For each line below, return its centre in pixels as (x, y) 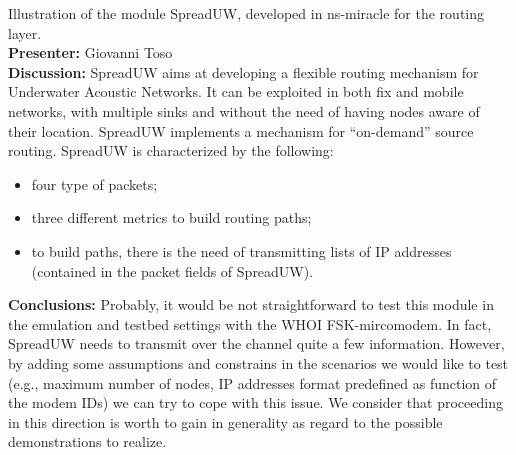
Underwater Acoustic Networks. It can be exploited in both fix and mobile (236, 91)
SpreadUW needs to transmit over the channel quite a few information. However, (256, 343)
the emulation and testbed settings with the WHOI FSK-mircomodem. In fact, (250, 323)
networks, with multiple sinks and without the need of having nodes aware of (244, 110)
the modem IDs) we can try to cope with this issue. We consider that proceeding (255, 402)
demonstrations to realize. (87, 441)
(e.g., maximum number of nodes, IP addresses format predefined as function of (252, 382)
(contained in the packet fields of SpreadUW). (172, 270)
